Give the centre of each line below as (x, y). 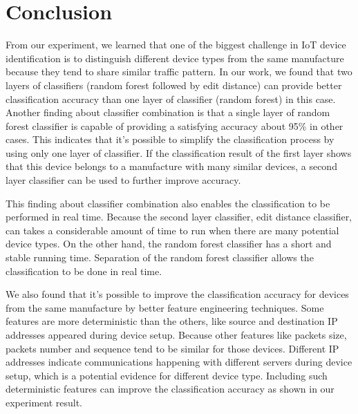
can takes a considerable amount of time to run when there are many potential (172, 230)
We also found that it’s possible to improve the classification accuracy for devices (177, 294)
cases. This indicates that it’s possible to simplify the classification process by (170, 139)
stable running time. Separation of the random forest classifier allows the (160, 257)
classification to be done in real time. (84, 271)
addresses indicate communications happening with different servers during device (179, 362)
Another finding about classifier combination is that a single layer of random (168, 112)
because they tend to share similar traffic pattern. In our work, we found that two (179, 72)
